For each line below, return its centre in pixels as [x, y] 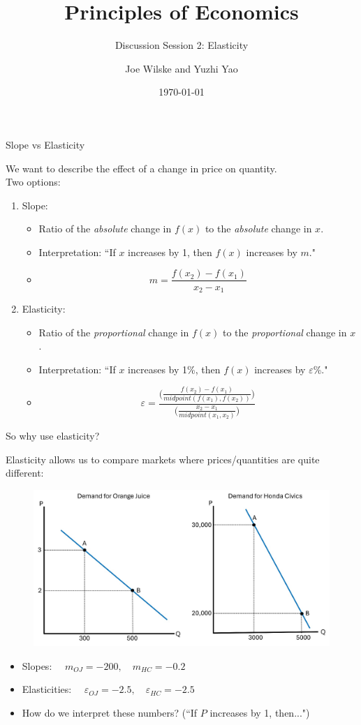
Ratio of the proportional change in [114, 332]
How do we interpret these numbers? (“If [110, 712]
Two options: [33, 182]
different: [25, 473]
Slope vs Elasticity [45, 144]
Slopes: [37, 665]
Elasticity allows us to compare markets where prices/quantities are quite [163, 459]
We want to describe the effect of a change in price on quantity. [141, 168]
